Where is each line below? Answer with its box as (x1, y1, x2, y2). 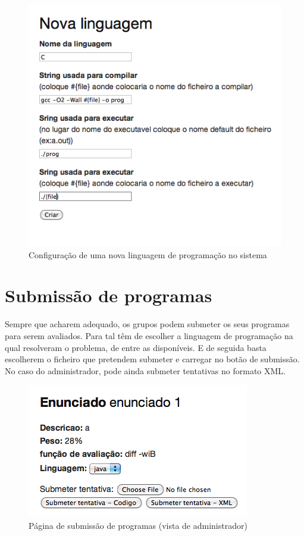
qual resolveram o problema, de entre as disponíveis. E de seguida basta (5, 341, 267, 353)
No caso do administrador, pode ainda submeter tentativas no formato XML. (5, 364, 286, 377)
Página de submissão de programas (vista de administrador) (29, 519, 247, 531)
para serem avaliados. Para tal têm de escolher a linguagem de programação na (5, 329, 293, 341)
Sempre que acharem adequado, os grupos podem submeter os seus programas (5, 318, 290, 330)
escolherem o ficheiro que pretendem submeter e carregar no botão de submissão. (5, 353, 300, 365)
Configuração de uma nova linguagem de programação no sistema (29, 248, 267, 261)
